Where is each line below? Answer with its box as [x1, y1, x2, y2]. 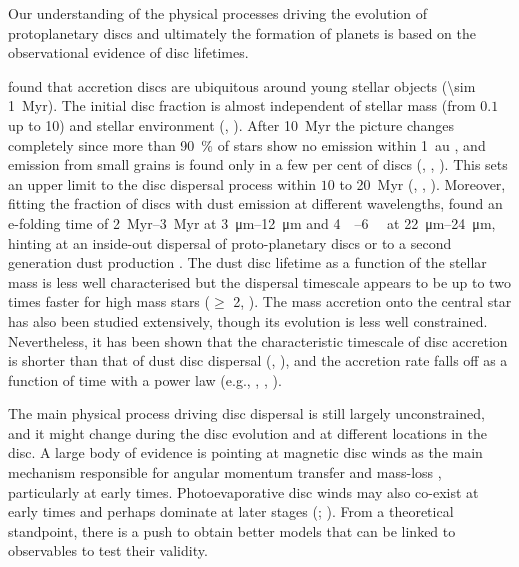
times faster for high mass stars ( [8, 291, 210, 312]
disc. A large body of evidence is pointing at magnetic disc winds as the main [8, 442, 483, 463]
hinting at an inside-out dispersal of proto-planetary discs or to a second [8, 232, 452, 253]
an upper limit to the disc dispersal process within [8, 173, 317, 194]
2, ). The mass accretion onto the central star [233, 291, 512, 312]
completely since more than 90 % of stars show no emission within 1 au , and [8, 134, 486, 155]
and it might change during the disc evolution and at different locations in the [8, 422, 487, 443]
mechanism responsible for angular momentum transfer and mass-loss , [8, 462, 442, 483]
